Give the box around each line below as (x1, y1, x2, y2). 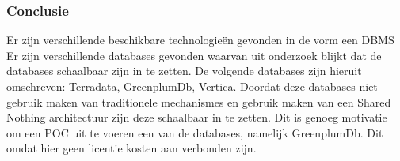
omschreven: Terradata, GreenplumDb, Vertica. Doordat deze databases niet (6, 78, 378, 94)
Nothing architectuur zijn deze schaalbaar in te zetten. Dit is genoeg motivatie (6, 109, 387, 125)
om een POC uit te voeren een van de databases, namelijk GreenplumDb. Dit (6, 124, 383, 140)
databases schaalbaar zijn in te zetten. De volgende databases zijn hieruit (6, 62, 362, 79)
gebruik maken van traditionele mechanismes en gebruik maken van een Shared (6, 93, 391, 110)
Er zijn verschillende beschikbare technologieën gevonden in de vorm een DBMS (6, 32, 394, 48)
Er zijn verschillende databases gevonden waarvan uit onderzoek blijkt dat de (6, 47, 382, 63)
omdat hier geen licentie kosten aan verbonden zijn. (6, 140, 257, 156)
